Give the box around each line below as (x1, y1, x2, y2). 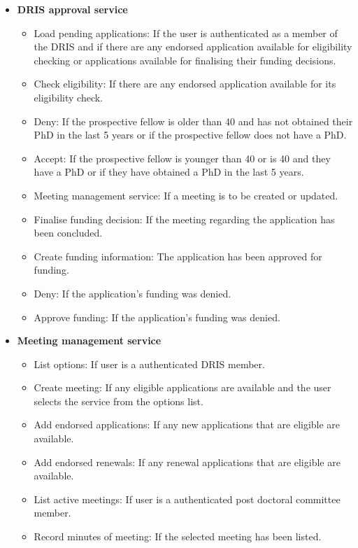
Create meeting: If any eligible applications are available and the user (34, 380, 331, 395)
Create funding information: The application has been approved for (34, 248, 322, 263)
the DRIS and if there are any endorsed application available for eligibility (34, 39, 352, 54)
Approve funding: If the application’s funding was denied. (34, 309, 280, 324)
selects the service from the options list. (34, 393, 203, 408)
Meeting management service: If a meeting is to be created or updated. (34, 188, 338, 202)
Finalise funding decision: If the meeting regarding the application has (34, 211, 335, 226)
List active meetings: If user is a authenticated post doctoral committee (34, 491, 341, 506)
